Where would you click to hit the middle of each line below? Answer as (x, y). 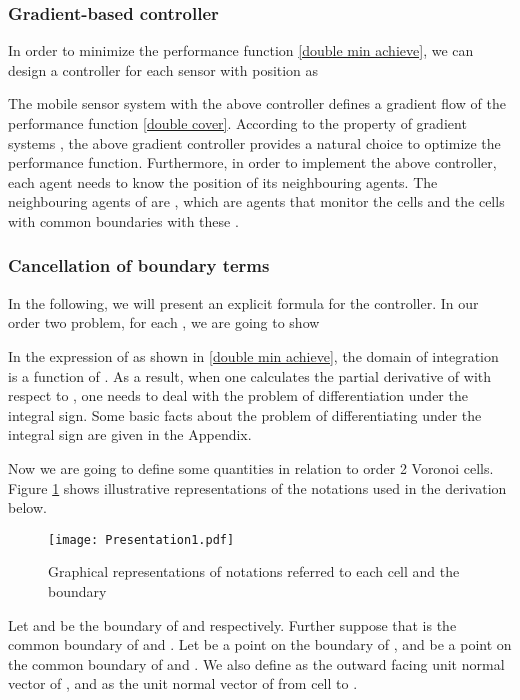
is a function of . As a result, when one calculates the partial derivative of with (250, 375)
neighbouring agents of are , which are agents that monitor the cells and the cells (256, 201)
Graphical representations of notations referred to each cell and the (254, 571)
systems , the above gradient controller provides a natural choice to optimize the (254, 142)
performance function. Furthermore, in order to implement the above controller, (252, 162)
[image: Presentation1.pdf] (141, 539)
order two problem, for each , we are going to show (164, 322)
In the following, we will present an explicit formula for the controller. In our (243, 302)
